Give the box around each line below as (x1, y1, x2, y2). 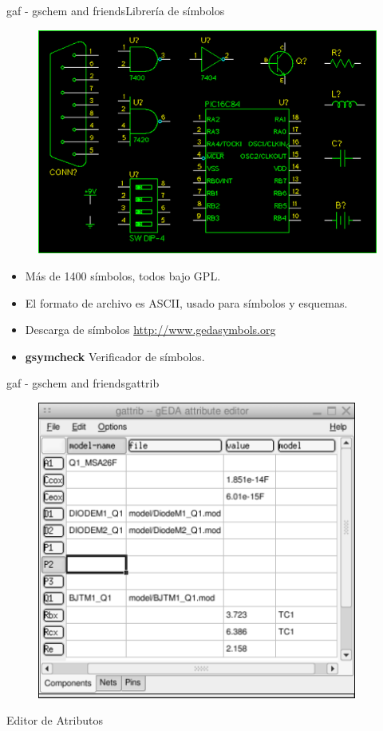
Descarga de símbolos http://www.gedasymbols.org (25, 321, 276, 338)
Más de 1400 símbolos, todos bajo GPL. (25, 267, 221, 284)
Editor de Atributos (6, 712, 103, 729)
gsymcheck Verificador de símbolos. (25, 348, 205, 364)
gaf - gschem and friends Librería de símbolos (6, 2, 225, 18)
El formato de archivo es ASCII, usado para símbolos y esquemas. (25, 294, 348, 311)
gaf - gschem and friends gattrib (6, 375, 160, 391)
